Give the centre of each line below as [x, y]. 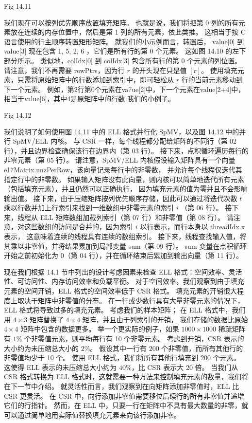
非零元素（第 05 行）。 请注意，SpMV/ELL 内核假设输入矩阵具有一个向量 [120, 160]
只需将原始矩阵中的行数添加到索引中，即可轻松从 [95, 80]
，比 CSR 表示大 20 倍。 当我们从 [185, 367]
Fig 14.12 [18, 115]
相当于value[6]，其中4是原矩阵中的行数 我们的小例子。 [89, 99]
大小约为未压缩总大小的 [41, 348]
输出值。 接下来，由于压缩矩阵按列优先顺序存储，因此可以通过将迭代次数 [121, 198]
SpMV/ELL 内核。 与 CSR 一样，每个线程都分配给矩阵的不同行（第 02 [125, 141]
